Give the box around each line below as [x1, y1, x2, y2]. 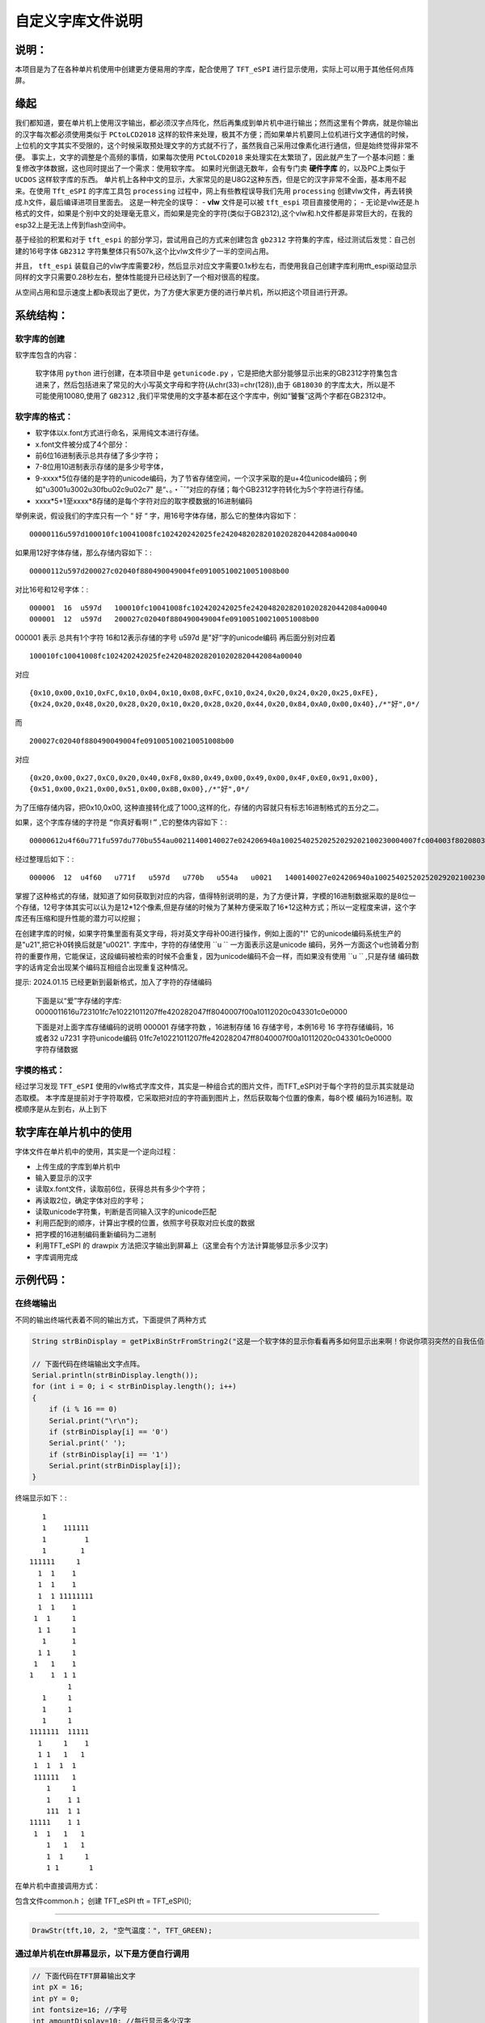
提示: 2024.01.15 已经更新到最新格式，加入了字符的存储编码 [15, 978, 213, 987]
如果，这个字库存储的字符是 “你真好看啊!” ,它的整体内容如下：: [15, 817, 228, 827]
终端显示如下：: [15, 1493, 68, 1503]
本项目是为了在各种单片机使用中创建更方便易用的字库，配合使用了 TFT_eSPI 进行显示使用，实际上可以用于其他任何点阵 [15, 65, 415, 74]
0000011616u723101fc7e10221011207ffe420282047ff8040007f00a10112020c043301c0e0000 [35, 1007, 348, 1017]
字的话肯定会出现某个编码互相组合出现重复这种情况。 [15, 962, 192, 972]
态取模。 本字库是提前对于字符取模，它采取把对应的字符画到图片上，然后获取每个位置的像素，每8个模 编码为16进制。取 [15, 1092, 413, 1102]
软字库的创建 [15, 333, 65, 344]
